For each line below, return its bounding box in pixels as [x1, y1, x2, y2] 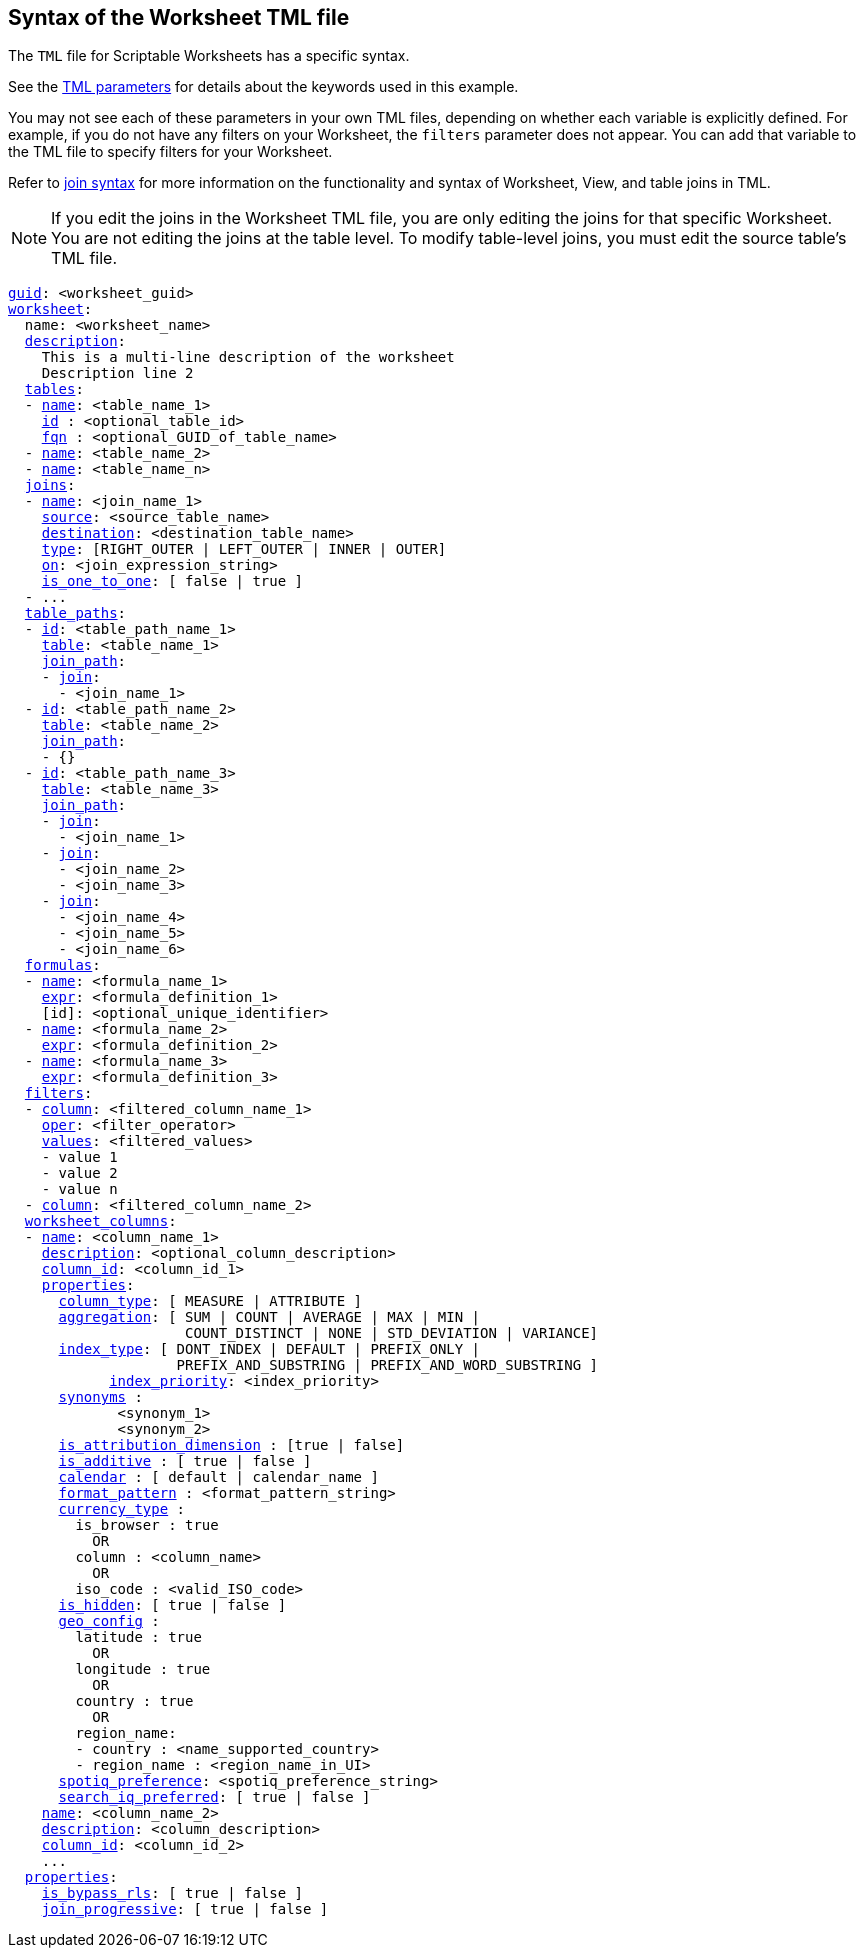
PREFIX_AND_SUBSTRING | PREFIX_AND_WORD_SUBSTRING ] [176, 1357, 599, 1374]
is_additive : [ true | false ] [58, 1453, 312, 1470]
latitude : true [75, 1629, 202, 1646]
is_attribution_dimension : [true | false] [58, 1437, 405, 1454]
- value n [41, 1181, 118, 1198]
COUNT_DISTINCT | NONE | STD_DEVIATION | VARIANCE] [185, 1325, 599, 1342]
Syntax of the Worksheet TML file [8, 5, 350, 30]
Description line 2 [41, 365, 194, 382]
